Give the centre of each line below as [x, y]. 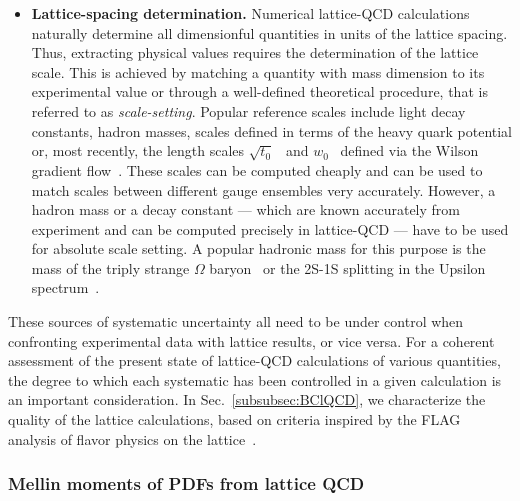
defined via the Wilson [409, 150]
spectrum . [65, 287]
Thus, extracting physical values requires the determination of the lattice [255, 52]
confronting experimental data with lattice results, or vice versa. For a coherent [251, 340]
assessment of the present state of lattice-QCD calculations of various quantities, [254, 360]
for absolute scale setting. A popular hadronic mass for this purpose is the [258, 248]
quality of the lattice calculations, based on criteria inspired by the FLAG [234, 419]
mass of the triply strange [110, 267]
